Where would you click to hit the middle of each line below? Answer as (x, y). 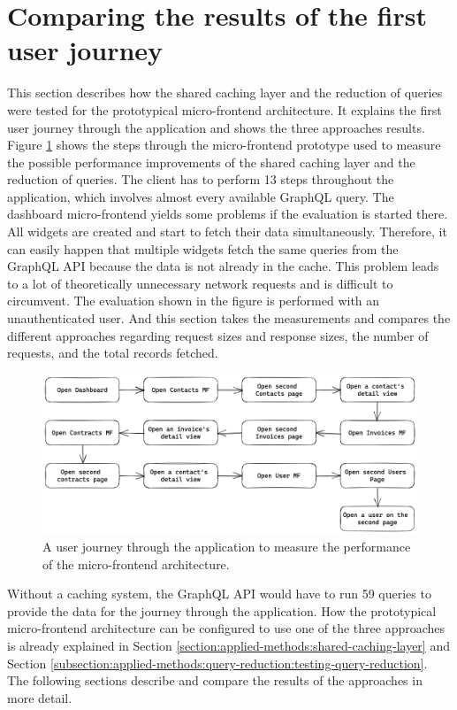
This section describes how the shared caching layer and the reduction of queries (225, 93)
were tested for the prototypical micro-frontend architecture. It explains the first (225, 109)
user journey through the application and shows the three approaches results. (216, 127)
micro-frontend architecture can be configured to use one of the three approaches (226, 628)
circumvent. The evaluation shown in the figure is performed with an (194, 301)
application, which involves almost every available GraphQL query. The (201, 196)
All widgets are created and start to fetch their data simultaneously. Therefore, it (227, 232)
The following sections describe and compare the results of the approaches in (215, 680)
